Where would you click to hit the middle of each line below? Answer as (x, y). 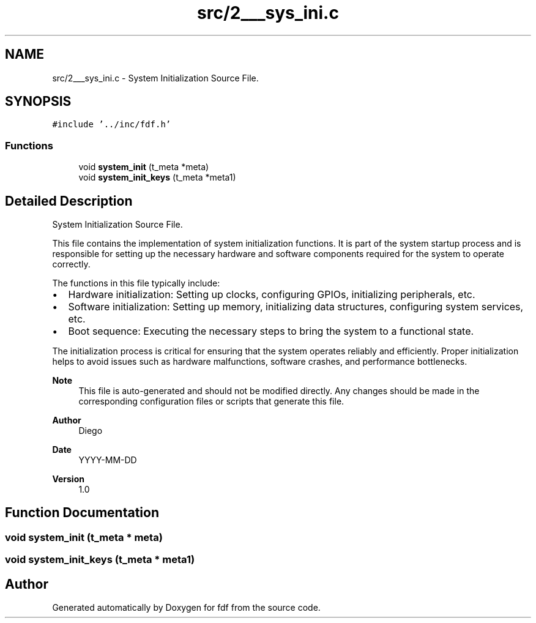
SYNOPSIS (38, 102)
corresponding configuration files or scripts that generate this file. (211, 401)
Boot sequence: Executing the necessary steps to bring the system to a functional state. (271, 331)
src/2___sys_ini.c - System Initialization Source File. (155, 78)
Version (68, 479)
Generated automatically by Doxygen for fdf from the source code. (186, 608)
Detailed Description (69, 201)
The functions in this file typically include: (136, 283)
